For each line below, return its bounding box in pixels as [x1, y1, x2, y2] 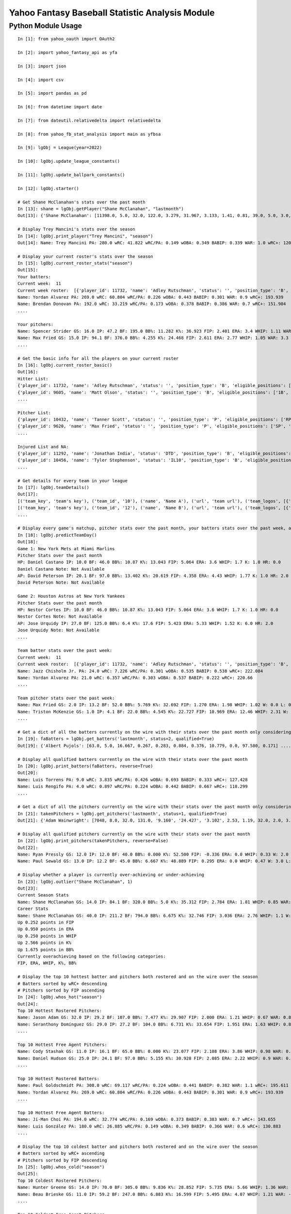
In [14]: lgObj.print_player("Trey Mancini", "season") [17, 233, 153, 239]
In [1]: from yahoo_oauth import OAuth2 [17, 36, 115, 42]
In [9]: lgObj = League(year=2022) [17, 145, 102, 151]
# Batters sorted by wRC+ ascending [17, 1151, 105, 1156]
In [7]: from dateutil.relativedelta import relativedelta [17, 118, 161, 123]
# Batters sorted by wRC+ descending [17, 981, 108, 986]
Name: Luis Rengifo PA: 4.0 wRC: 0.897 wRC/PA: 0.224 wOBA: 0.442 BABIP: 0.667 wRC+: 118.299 [17, 784, 248, 789]
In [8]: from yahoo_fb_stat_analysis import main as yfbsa [17, 131, 161, 137]
